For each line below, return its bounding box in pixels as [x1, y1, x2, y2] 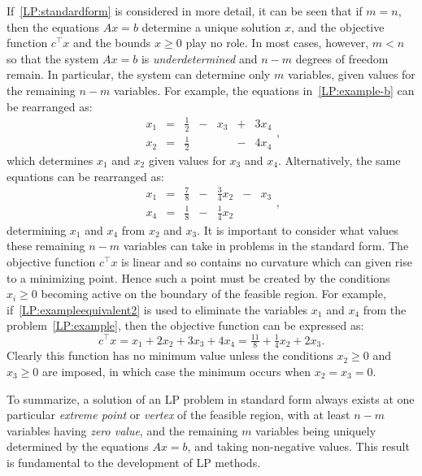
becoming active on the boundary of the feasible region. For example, [41, 285, 386, 302]
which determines [7, 151, 94, 168]
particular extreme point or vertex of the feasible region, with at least [7, 406, 350, 423]
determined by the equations [7, 438, 149, 455]
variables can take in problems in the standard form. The [123, 237, 409, 254]
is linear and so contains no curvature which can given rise [121, 253, 412, 270]
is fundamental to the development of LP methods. [7, 453, 261, 470]
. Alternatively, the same [277, 151, 401, 168]
